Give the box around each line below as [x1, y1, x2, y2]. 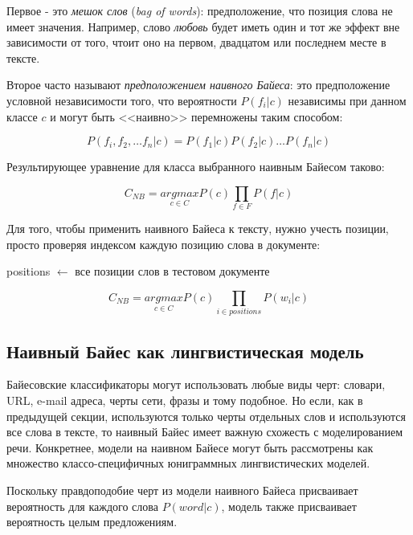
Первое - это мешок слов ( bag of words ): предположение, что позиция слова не [6, 2, 393, 18]
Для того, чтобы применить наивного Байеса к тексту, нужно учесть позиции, [6, 220, 389, 237]
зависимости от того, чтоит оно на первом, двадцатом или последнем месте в [6, 34, 386, 51]
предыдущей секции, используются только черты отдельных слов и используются [6, 407, 406, 424]
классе [6, 108, 38, 125]
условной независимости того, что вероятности [6, 92, 237, 108]
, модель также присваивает [221, 497, 357, 514]
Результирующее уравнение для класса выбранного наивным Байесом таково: [6, 158, 385, 175]
